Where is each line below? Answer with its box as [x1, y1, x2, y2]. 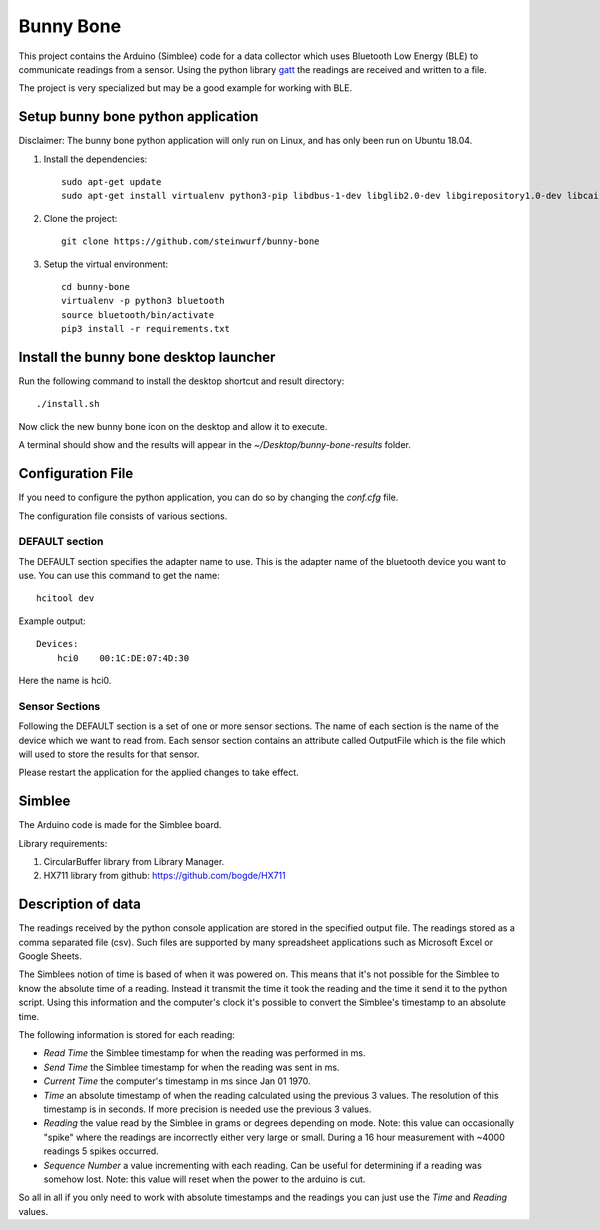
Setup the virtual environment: [43, 258, 169, 270]
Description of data [18, 896, 142, 913]
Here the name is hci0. [18, 675, 112, 686]
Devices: [36, 638, 79, 650]
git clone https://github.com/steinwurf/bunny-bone [61, 236, 320, 247]
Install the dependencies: [43, 153, 148, 165]
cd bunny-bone [61, 281, 130, 292]
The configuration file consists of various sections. [18, 510, 228, 522]
